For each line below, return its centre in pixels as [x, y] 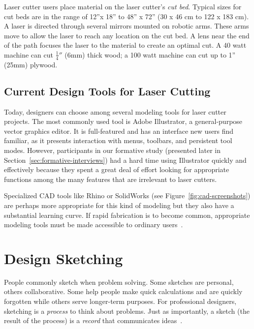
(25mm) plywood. [31, 64]
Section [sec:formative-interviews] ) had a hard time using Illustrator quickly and [125, 160]
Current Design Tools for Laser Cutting [107, 91]
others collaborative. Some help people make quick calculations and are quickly [123, 291]
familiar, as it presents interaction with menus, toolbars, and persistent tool [118, 140]
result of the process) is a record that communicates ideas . [93, 320]
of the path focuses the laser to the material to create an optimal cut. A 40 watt [125, 45]
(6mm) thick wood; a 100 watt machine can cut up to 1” [150, 54]
